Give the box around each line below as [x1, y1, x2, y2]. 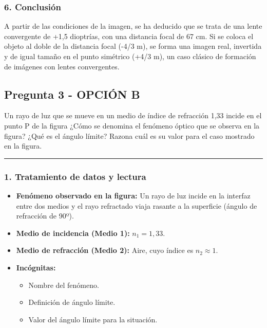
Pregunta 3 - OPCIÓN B [4, 86, 140, 102]
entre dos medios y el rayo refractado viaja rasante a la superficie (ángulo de [16, 200, 257, 211]
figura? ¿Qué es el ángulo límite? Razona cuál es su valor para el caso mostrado [4, 130, 255, 141]
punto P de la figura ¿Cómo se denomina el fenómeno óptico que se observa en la [4, 120, 260, 131]
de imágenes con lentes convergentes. [4, 61, 120, 71]
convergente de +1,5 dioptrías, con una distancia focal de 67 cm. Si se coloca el [4, 30, 254, 41]
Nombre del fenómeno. [28, 279, 99, 290]
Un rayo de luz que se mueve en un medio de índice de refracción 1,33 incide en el [4, 110, 262, 121]
